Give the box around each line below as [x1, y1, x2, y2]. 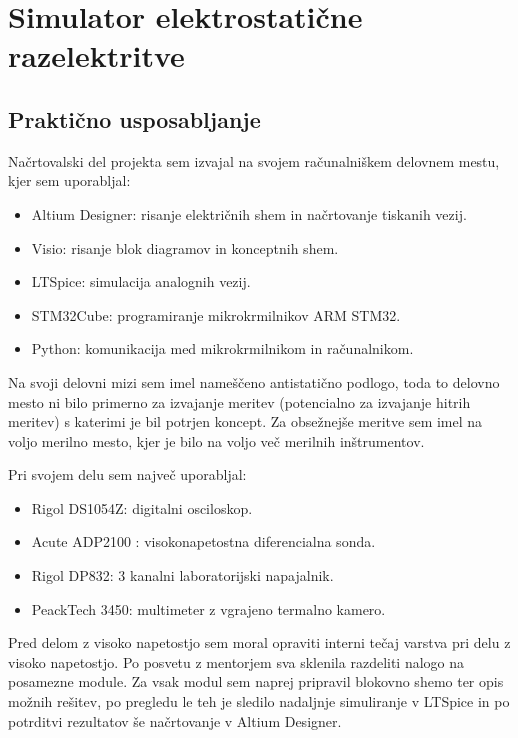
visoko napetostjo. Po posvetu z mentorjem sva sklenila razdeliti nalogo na [8, 651, 465, 672]
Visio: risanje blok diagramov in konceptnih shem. [31, 237, 339, 258]
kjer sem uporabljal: [8, 170, 131, 191]
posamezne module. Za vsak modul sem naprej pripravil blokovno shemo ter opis [8, 671, 504, 692]
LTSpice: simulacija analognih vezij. [31, 271, 251, 292]
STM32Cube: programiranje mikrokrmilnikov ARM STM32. [31, 304, 401, 325]
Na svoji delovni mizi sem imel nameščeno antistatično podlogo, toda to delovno [8, 371, 500, 392]
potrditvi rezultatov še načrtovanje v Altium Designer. [8, 710, 342, 731]
